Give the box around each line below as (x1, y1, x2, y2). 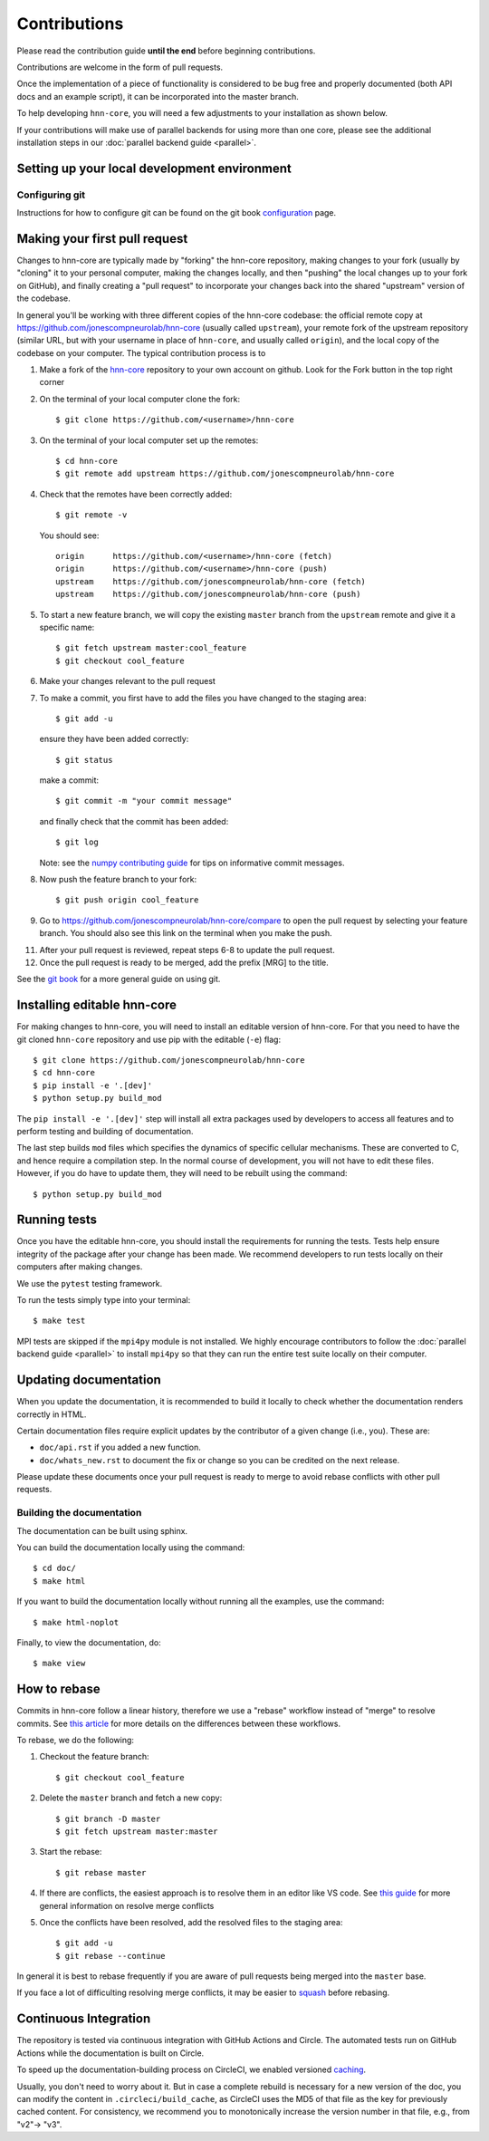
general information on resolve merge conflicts (39, 1900, 215, 1911)
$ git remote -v (55, 510, 128, 520)
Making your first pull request (16, 231, 188, 246)
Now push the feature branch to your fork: (39, 874, 197, 885)
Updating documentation (16, 1373, 162, 1388)
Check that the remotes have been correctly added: (39, 488, 233, 499)
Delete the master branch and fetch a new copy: (39, 1792, 223, 1803)
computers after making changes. (16, 1261, 143, 1272)
